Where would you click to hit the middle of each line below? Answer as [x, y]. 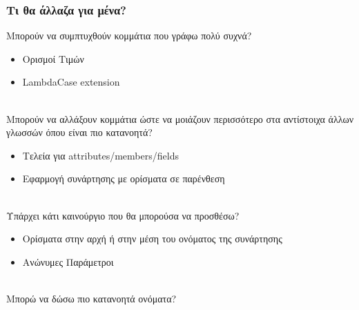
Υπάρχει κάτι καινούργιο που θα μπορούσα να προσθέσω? [123, 215]
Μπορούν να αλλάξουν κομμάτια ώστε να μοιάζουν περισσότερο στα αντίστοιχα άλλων [180, 118]
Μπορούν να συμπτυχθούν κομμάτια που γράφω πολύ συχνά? [129, 36]
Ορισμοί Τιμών [53, 58]
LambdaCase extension [71, 82]
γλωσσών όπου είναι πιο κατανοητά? [79, 132]
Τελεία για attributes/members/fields [100, 155]
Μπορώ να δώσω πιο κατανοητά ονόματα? [91, 298]
